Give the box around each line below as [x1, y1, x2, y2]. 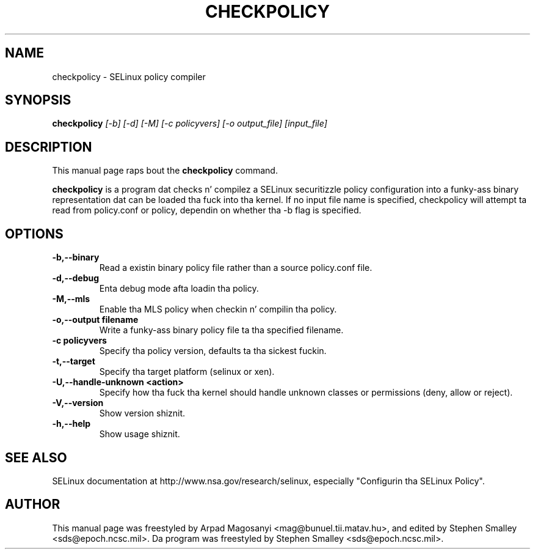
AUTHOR [5, 497, 60, 512]
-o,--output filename [52, 314, 139, 325]
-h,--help [52, 418, 91, 429]
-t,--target [52, 356, 95, 367]
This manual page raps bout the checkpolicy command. [52, 165, 278, 176]
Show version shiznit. [99, 408, 186, 419]
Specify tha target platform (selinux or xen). [99, 366, 275, 377]
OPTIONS [5, 226, 64, 242]
